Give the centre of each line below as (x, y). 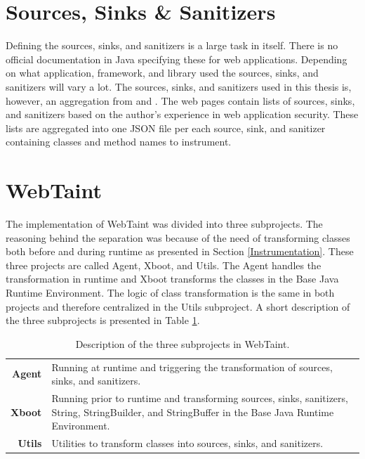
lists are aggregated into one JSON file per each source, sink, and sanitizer (166, 128)
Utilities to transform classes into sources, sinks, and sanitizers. (187, 443)
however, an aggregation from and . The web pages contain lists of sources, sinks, (180, 100)
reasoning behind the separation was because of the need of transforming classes (178, 237)
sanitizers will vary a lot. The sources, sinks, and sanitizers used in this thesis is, (179, 86)
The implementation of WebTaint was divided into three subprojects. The (164, 224)
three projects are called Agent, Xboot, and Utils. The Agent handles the (164, 265)
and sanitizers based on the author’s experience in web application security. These (182, 114)
